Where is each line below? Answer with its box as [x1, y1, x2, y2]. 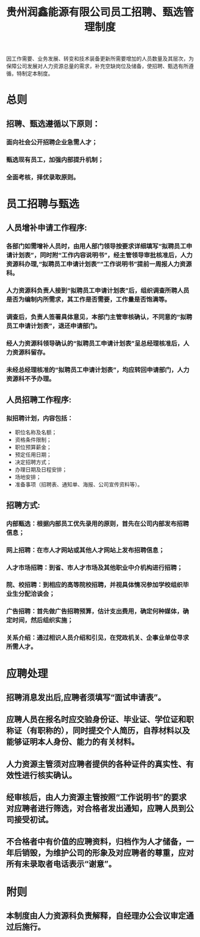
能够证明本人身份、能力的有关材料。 [6, 737, 139, 747]
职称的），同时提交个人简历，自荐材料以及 [37, 725, 190, 736]
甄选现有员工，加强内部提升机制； [6, 156, 104, 164]
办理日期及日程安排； [14, 466, 67, 473]
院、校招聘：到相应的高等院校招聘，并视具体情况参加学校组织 [6, 581, 183, 589]
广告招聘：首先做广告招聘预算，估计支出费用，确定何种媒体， [6, 607, 183, 616]
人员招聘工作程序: [6, 395, 72, 405]
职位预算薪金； [14, 443, 52, 451]
